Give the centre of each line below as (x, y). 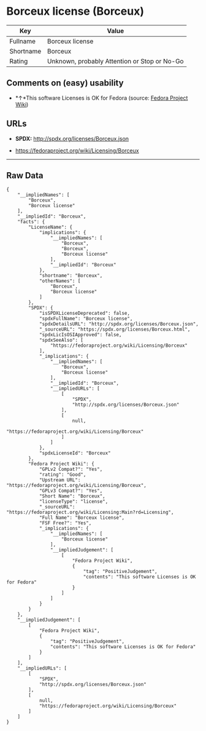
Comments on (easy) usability (65, 83)
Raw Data (25, 176)
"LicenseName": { (50, 227)
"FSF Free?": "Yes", (65, 523)
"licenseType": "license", (74, 502)
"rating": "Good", (63, 475)
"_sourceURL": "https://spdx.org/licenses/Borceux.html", (115, 330)
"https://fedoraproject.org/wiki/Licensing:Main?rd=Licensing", (90, 512)
